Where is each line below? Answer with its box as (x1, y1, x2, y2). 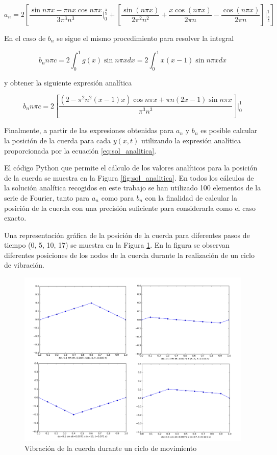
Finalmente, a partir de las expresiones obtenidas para (4, 125, 174, 136)
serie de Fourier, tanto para (4, 192, 90, 203)
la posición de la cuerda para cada (4, 135, 111, 145)
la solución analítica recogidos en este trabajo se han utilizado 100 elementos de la (4, 182, 261, 193)
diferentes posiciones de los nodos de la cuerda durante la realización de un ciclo (4, 249, 255, 260)
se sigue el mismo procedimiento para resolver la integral (57, 33, 234, 43)
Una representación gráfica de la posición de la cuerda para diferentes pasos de (4, 229, 250, 240)
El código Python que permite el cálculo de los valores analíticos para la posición (4, 162, 258, 173)
